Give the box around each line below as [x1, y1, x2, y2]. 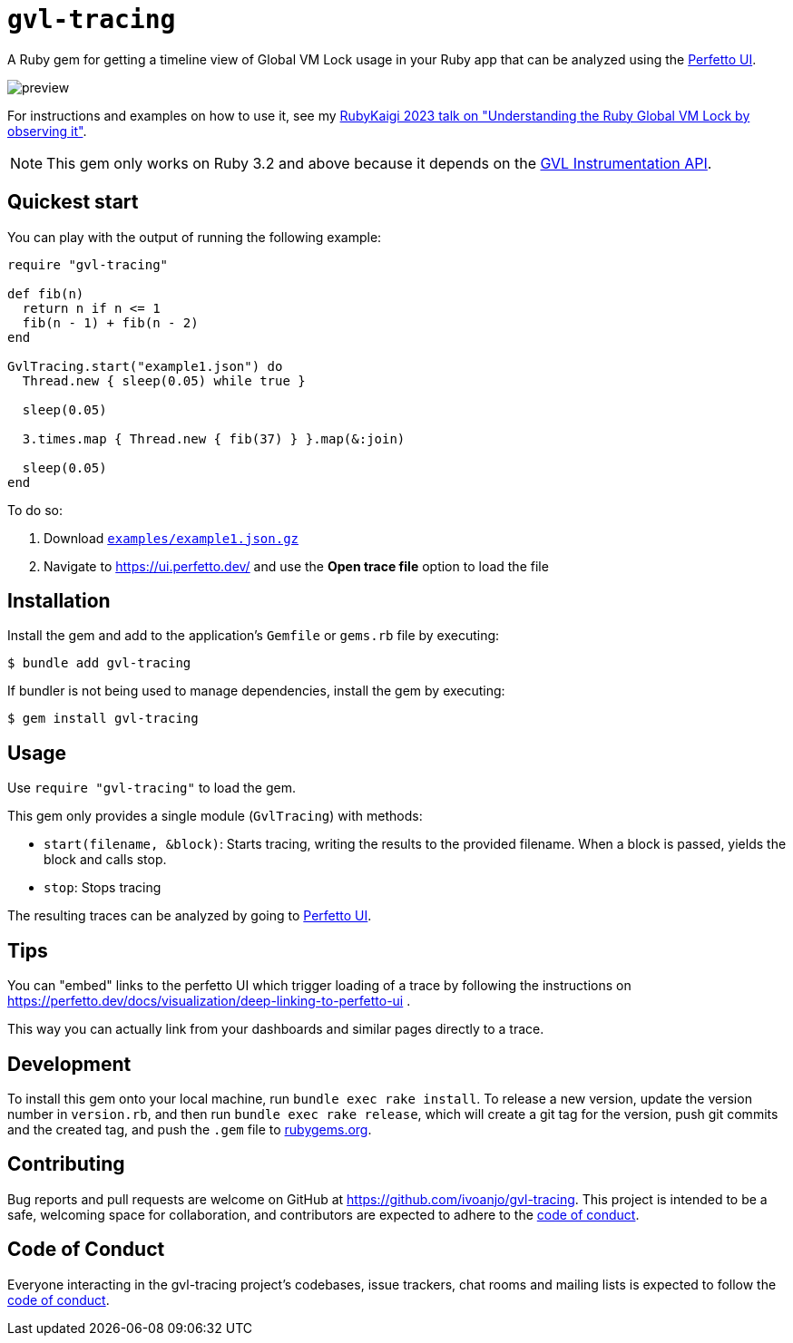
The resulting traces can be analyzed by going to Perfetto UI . [7, 908, 372, 924]
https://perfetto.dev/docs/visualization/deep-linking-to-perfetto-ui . [7, 993, 411, 1009]
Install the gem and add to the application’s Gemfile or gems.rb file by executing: [7, 628, 500, 644]
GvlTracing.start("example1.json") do [7, 358, 283, 374]
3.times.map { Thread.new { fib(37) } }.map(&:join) [22, 431, 406, 446]
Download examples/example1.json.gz [44, 530, 299, 546]
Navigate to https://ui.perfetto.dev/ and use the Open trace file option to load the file [44, 558, 549, 574]
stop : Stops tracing [44, 880, 162, 896]
